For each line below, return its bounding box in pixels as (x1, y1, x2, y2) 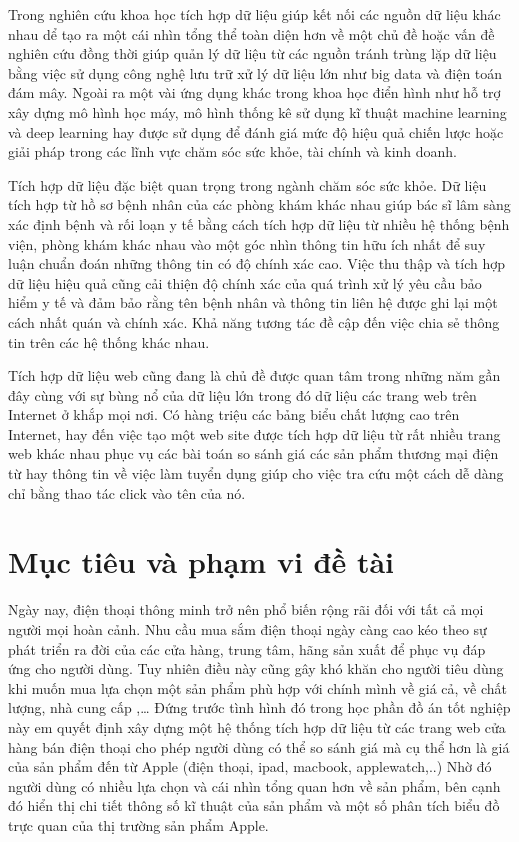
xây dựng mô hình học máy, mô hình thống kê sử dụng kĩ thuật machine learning (8, 101, 507, 122)
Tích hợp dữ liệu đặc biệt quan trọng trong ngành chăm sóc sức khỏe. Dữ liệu (8, 174, 487, 195)
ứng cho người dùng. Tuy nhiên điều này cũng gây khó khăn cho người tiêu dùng (8, 658, 504, 679)
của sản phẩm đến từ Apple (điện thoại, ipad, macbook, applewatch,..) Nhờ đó (8, 756, 492, 777)
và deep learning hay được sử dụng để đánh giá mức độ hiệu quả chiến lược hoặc (8, 121, 504, 142)
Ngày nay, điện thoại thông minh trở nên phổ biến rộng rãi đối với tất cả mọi (8, 599, 484, 620)
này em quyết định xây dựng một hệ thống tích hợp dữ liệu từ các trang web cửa (8, 716, 506, 737)
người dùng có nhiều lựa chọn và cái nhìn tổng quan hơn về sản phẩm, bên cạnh (8, 775, 501, 796)
